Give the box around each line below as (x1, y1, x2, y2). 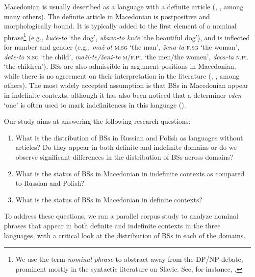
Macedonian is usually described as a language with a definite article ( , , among (4, 1, 244, 11)
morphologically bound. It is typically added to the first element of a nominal (4, 21, 237, 31)
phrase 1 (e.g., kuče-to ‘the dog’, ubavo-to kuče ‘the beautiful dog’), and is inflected (4, 30, 250, 42)
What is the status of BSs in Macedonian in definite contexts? (15, 194, 203, 204)
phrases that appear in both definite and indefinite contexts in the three (4, 220, 221, 230)
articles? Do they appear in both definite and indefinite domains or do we (15, 142, 237, 152)
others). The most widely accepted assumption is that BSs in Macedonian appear (4, 80, 249, 90)
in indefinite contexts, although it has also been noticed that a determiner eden (4, 90, 242, 100)
